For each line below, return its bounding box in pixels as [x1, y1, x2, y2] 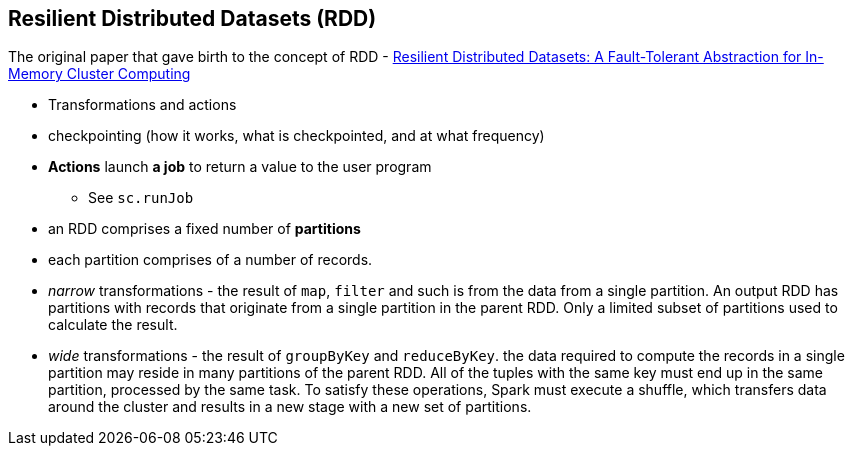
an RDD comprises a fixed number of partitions [48, 220, 361, 238]
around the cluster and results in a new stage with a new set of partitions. [48, 398, 532, 416]
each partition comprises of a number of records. [48, 251, 373, 269]
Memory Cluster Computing [8, 65, 191, 83]
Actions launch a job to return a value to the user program [48, 158, 432, 176]
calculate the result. [48, 316, 178, 334]
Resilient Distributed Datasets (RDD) [8, 6, 377, 31]
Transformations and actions [48, 96, 237, 114]
